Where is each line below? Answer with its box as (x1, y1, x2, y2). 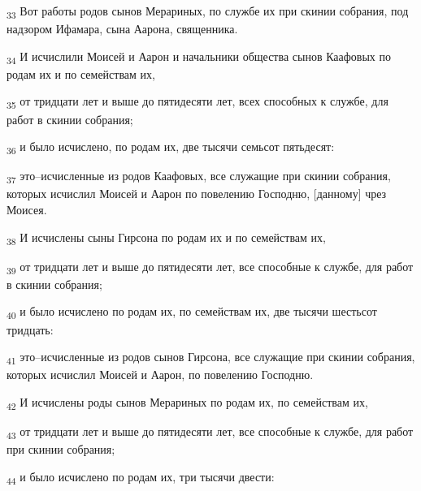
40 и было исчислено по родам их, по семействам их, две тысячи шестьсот (7, 303, 377, 322)
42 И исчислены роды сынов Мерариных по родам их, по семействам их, (7, 393, 368, 412)
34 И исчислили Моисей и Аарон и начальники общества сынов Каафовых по (7, 47, 391, 67)
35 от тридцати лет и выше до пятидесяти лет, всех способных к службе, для (7, 93, 388, 112)
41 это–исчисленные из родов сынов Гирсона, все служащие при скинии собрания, (7, 348, 415, 367)
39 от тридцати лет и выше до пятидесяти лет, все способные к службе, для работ (7, 257, 414, 277)
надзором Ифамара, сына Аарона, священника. (7, 20, 238, 37)
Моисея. (7, 201, 47, 218)
